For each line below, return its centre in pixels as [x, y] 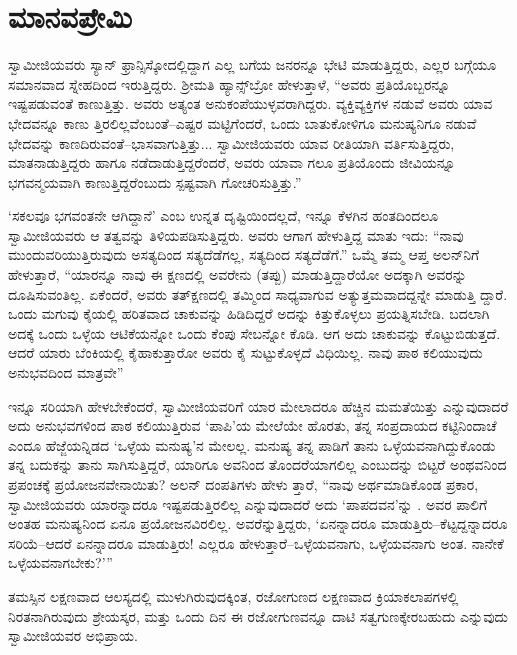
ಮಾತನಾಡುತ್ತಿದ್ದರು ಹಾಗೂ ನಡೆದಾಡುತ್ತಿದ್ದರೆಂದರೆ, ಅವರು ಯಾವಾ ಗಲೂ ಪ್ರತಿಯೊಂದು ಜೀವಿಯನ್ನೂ [232, 162]
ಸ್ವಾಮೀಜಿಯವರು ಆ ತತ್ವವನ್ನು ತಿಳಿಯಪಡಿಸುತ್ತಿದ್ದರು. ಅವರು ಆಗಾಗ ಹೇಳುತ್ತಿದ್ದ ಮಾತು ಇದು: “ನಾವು [236, 234]
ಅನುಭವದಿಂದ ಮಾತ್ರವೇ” [66, 372]
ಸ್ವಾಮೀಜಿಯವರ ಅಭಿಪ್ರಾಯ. [73, 635]
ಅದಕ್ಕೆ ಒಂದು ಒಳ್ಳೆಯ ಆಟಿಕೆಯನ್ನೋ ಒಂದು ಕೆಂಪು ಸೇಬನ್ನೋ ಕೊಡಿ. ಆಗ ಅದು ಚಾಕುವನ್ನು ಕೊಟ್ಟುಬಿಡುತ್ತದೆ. [254, 332]
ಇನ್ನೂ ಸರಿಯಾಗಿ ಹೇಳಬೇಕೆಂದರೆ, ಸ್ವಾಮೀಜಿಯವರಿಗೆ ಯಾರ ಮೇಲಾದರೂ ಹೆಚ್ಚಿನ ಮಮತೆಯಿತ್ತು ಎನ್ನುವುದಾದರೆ [258, 405]
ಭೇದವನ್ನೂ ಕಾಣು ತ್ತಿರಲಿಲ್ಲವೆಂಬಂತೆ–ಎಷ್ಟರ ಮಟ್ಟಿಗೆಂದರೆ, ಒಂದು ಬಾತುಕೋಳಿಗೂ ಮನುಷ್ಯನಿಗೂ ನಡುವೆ [242, 122]
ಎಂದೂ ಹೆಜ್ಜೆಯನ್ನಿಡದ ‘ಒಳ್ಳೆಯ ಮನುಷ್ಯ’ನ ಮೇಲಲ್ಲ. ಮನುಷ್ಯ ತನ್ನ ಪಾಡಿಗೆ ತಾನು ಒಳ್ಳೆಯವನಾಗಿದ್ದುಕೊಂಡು [252, 444]
